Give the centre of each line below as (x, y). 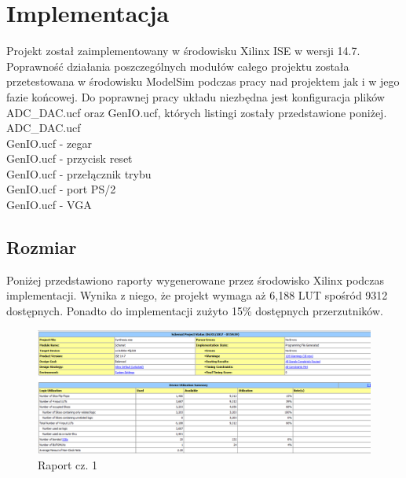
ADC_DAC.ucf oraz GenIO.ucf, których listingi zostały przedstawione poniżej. (197, 112)
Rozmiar (42, 247)
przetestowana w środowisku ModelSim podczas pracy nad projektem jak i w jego (203, 81)
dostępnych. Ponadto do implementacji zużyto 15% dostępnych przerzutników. (195, 311)
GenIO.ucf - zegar (49, 143)
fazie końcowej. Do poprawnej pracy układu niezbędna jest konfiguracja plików (196, 96)
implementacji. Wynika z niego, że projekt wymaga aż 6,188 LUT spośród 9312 (197, 295)
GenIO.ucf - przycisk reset (69, 158)
